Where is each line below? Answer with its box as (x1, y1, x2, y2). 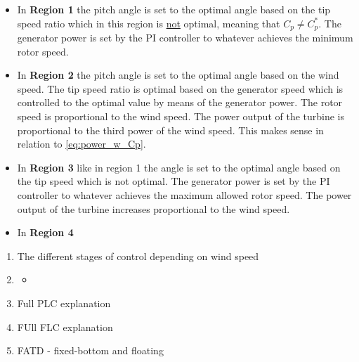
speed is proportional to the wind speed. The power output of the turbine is (17, 109, 345, 124)
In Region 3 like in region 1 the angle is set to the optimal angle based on (17, 160, 341, 174)
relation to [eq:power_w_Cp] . (17, 136, 146, 151)
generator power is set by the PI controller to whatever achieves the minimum (17, 30, 353, 45)
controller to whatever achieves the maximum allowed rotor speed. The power (17, 187, 352, 202)
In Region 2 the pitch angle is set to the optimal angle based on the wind (17, 67, 339, 82)
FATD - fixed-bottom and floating (17, 343, 164, 358)
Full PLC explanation (17, 295, 111, 310)
